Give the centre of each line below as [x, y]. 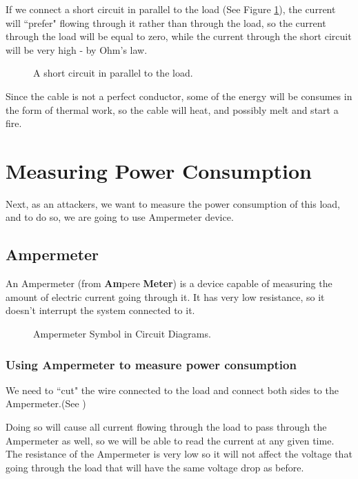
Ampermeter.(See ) [46, 403]
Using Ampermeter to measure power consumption [151, 364]
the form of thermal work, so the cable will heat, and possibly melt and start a [172, 109]
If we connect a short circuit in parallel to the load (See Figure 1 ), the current [171, 9]
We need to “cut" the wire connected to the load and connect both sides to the [172, 390]
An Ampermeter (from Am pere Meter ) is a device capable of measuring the [169, 283]
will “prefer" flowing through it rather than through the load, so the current [166, 22]
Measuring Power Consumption [159, 170]
